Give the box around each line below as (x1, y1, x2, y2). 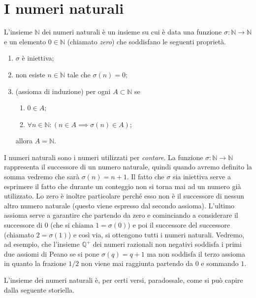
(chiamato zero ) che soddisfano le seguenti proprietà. (67, 36, 226, 46)
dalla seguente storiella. (4, 284, 74, 295)
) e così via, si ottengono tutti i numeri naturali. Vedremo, (68, 229, 245, 239)
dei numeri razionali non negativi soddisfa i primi (93, 239, 242, 249)
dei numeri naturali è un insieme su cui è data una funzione (42, 27, 222, 37)
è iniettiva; (22, 53, 54, 63)
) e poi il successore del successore (128, 220, 230, 230)
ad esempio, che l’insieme (4, 239, 80, 249)
